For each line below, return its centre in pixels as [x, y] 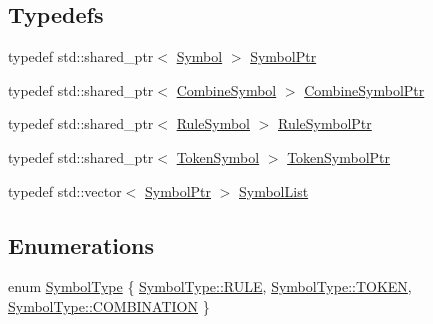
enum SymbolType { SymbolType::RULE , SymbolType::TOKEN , [210, 286]
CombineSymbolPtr [364, 89]
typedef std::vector [65, 190]
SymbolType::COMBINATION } [109, 305]
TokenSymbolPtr [339, 156]
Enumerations [81, 244]
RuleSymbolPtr [324, 123]
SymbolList [274, 190]
